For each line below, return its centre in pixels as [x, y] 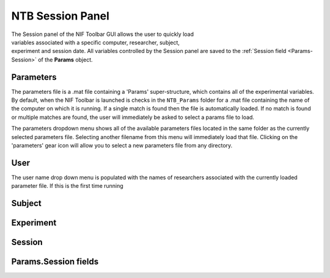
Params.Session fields [55, 262]
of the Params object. [65, 59]
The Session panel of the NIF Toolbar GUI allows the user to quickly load [102, 34]
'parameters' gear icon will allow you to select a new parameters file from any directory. [122, 145]
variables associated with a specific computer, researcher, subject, [96, 42]
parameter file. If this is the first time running [67, 186]
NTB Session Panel [61, 16]
